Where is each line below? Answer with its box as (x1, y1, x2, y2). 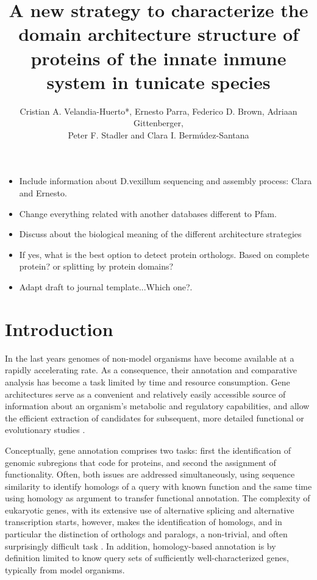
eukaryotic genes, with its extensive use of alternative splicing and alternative (5, 503, 294, 516)
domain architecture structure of (18, 21, 299, 46)
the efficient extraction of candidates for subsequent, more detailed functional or (5, 411, 304, 424)
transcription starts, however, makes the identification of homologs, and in (5, 515, 282, 528)
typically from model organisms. (5, 563, 125, 576)
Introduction (5, 316, 113, 341)
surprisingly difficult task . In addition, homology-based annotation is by (5, 539, 276, 552)
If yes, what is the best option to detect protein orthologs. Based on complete (19, 248, 309, 260)
